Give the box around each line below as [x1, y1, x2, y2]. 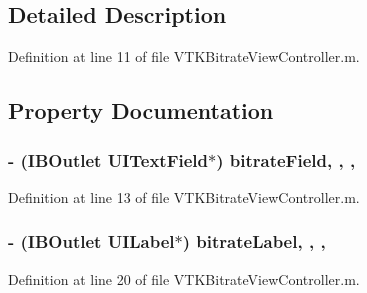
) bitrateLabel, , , [182, 229, 326, 254]
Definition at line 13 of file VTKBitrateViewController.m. [8, 186, 360, 207]
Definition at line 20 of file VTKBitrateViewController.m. [8, 268, 360, 289]
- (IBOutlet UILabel [8, 229, 175, 254]
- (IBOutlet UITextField [8, 147, 209, 172]
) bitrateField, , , [216, 147, 356, 172]
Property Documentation [8, 95, 274, 126]
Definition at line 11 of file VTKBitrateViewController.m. [8, 46, 360, 67]
